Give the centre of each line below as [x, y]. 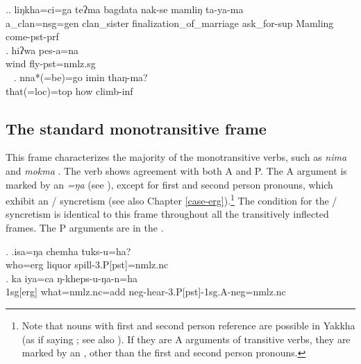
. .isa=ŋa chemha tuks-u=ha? [68, 251]
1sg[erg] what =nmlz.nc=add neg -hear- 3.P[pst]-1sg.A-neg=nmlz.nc [146, 292]
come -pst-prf [32, 36]
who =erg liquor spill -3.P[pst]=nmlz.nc [87, 265]
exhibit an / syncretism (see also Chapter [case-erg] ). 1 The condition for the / [171, 199]
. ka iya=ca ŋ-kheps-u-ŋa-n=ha [72, 278]
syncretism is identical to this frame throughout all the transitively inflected [167, 214]
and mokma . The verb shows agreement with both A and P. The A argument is [176, 170]
